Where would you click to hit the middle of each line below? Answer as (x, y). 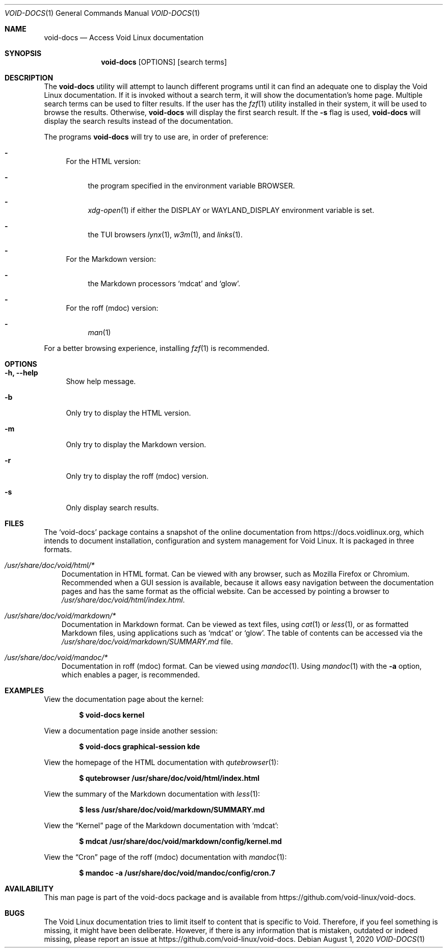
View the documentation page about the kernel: (124, 699)
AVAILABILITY (29, 889)
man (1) (99, 332)
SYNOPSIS (23, 53)
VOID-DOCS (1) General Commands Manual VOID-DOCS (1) (102, 13)
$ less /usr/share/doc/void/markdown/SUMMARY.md (172, 810)
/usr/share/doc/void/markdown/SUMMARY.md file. (147, 642)
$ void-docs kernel (112, 715)
